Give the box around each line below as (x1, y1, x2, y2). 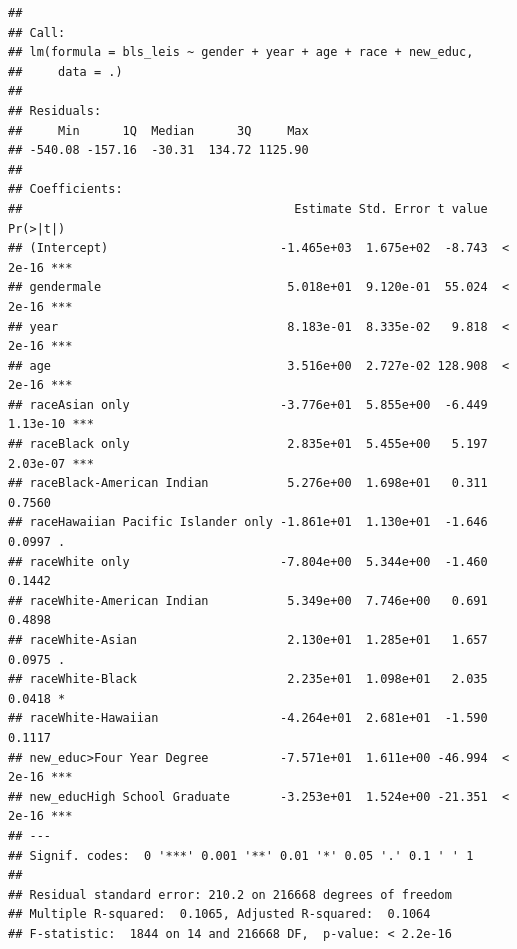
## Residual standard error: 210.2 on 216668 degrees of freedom (8, 887, 452, 902)
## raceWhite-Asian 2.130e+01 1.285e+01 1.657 (8, 633, 488, 647)
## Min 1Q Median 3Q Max (8, 123, 309, 138)
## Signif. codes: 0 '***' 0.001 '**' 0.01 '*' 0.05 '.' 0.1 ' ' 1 (8, 848, 474, 863)
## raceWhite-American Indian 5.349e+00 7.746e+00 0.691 (8, 593, 488, 608)
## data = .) (8, 64, 123, 79)
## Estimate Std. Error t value (8, 201, 488, 216)
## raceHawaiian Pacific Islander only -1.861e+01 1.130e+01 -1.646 (8, 515, 488, 530)
